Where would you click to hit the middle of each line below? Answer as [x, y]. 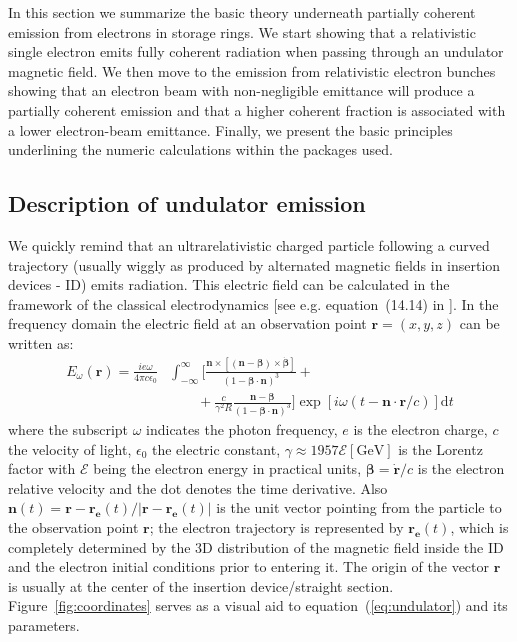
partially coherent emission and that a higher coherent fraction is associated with [257, 109]
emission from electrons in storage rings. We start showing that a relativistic [242, 31]
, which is [479, 526]
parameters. [44, 624]
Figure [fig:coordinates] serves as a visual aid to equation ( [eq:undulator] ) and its [258, 605]
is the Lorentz [440, 448]
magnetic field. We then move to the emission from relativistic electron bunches [252, 70]
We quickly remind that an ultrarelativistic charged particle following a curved [249, 244]
